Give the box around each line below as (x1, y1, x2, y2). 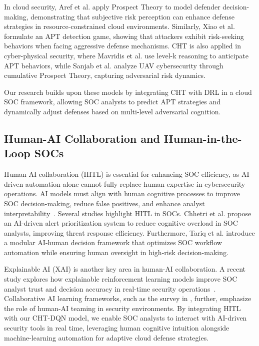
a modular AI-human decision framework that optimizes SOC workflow (4, 237, 222, 248)
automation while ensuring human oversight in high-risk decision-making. (4, 247, 228, 257)
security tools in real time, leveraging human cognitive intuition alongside (4, 323, 229, 333)
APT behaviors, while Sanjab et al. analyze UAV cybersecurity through (4, 60, 223, 70)
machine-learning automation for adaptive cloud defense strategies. (4, 332, 209, 343)
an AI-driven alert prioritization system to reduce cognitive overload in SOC (4, 218, 238, 228)
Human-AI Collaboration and (4, 130, 160, 146)
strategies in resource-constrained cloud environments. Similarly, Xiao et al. (4, 21, 235, 31)
